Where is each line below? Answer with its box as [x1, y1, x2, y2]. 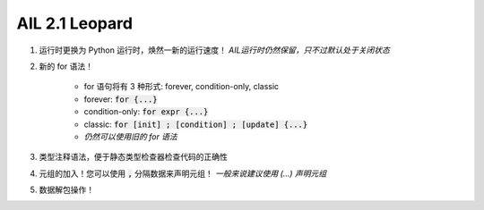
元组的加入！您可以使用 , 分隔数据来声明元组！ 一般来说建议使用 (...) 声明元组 [39, 168, 327, 179]
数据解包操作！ [39, 184, 94, 196]
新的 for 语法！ [39, 61, 94, 71]
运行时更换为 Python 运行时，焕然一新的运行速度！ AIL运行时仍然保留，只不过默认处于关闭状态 [39, 45, 390, 55]
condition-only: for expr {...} [83, 106, 209, 117]
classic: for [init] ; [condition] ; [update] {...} [83, 119, 308, 130]
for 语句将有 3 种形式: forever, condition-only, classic [83, 81, 280, 92]
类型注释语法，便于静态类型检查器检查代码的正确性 [39, 152, 228, 163]
